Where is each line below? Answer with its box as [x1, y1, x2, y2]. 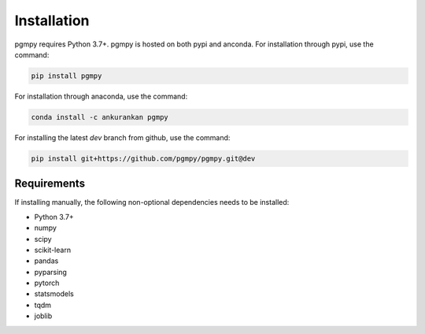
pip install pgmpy [31, 71, 102, 80]
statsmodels [34, 289, 74, 299]
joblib [34, 311, 53, 321]
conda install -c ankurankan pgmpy [31, 113, 168, 121]
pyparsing [34, 267, 67, 276]
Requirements [14, 177, 86, 191]
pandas [34, 256, 59, 265]
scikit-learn [34, 245, 71, 254]
